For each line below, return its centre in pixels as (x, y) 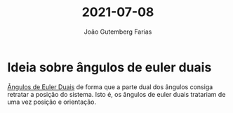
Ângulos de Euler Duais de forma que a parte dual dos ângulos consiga (110, 87)
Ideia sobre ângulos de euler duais (109, 67)
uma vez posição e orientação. (52, 102)
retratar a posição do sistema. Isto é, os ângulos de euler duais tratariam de (116, 94)
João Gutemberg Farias (118, 32)
